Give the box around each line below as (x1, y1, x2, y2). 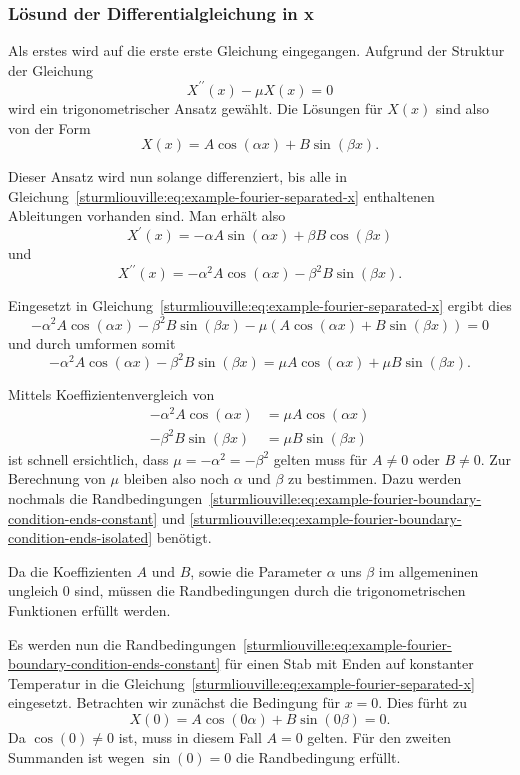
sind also (435, 97, 489, 118)
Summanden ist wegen (8, 746, 145, 767)
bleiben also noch (123, 468, 230, 489)
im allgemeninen (378, 560, 479, 581)
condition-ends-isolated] (8, 527, 153, 548)
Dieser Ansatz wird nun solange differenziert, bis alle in (8, 166, 347, 187)
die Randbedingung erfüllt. (235, 746, 401, 767)
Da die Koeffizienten (8, 560, 132, 581)
